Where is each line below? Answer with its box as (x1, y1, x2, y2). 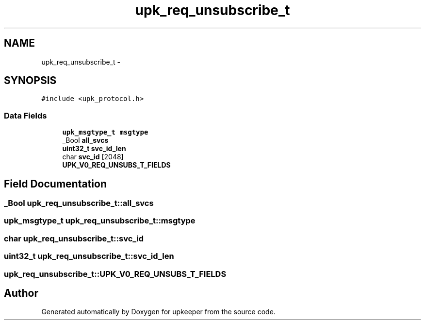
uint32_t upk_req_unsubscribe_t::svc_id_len (4, 251, 174, 261)
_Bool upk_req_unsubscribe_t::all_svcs (4, 198, 154, 208)
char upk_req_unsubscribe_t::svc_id (4, 233, 144, 243)
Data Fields (4, 110, 47, 120)
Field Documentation (4, 177, 107, 190)
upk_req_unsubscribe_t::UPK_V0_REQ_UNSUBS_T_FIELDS (4, 269, 227, 279)
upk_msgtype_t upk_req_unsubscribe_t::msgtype (4, 216, 196, 226)
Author (4, 287, 38, 299)
